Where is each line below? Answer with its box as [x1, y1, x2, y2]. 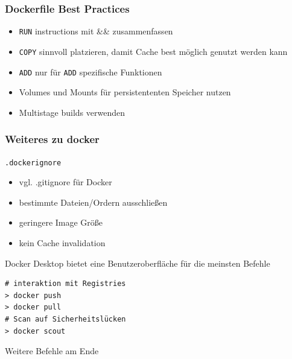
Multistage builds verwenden [19, 106, 125, 118]
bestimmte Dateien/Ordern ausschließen [19, 195, 168, 208]
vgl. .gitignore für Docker [19, 176, 112, 188]
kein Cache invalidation [19, 237, 106, 249]
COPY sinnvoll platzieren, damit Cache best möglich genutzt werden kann [19, 45, 288, 57]
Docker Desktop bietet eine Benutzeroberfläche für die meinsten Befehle [5, 256, 270, 269]
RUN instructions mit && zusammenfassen [19, 25, 173, 37]
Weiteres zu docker [5, 132, 100, 147]
